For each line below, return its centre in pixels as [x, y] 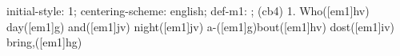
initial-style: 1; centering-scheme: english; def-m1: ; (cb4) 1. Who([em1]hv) [188, 10]
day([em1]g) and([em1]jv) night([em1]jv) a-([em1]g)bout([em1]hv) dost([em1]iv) [201, 26]
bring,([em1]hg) [44, 42]
